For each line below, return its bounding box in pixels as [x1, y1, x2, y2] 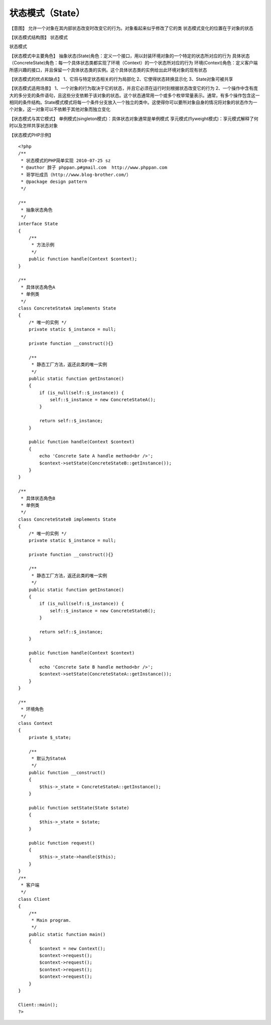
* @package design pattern [21, 178, 87, 184]
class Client [18, 896, 50, 902]
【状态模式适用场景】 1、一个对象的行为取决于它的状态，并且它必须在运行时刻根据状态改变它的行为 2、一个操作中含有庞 [9, 85, 258, 91]
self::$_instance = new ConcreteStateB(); [50, 608, 156, 613]
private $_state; [28, 734, 71, 740]
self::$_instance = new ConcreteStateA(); [50, 397, 156, 403]
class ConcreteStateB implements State [18, 516, 116, 522]
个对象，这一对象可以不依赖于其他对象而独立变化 [9, 106, 110, 113]
